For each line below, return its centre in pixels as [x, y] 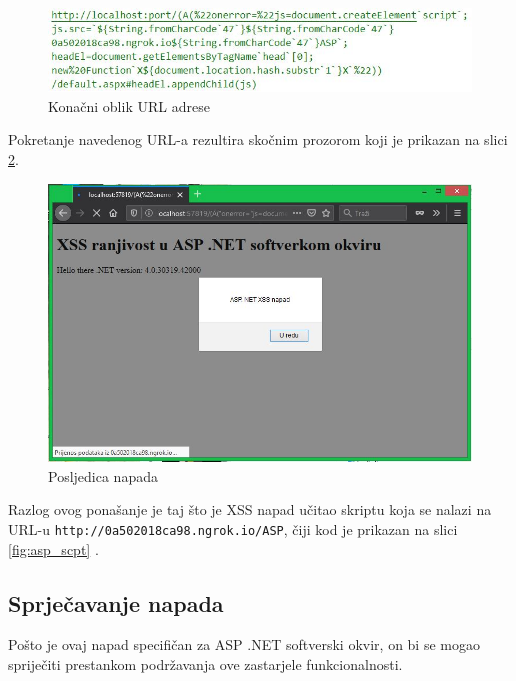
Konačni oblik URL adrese [129, 105]
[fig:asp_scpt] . [53, 548]
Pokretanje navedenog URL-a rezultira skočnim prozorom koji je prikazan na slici [258, 139]
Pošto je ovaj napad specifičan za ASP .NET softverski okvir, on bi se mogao [244, 644]
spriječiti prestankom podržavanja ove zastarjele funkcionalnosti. [205, 663]
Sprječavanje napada [116, 602]
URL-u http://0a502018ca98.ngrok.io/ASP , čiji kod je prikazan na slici [233, 528]
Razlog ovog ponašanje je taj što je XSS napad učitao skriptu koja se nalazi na [250, 509]
